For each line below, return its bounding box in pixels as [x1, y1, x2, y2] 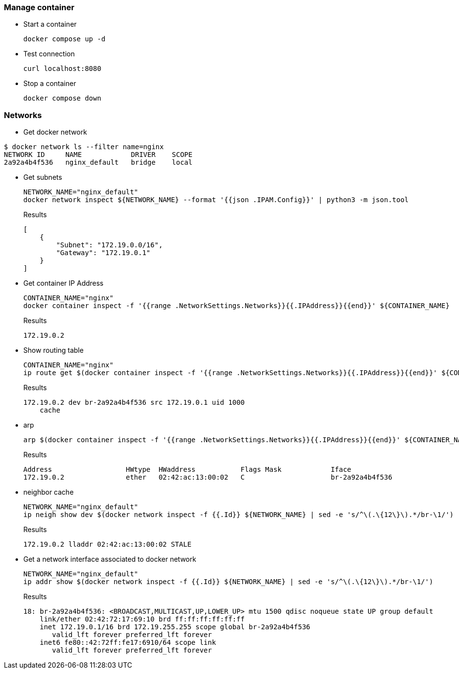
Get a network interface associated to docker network [23, 555, 196, 564]
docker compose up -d [23, 35, 106, 43]
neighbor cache [23, 488, 74, 497]
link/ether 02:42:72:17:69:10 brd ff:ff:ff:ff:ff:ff [39, 615, 245, 623]
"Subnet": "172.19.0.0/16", [56, 241, 163, 249]
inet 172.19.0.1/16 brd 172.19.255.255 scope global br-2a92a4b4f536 [39, 623, 311, 631]
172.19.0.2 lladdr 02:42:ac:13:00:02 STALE [23, 540, 192, 549]
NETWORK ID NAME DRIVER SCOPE [4, 151, 193, 159]
